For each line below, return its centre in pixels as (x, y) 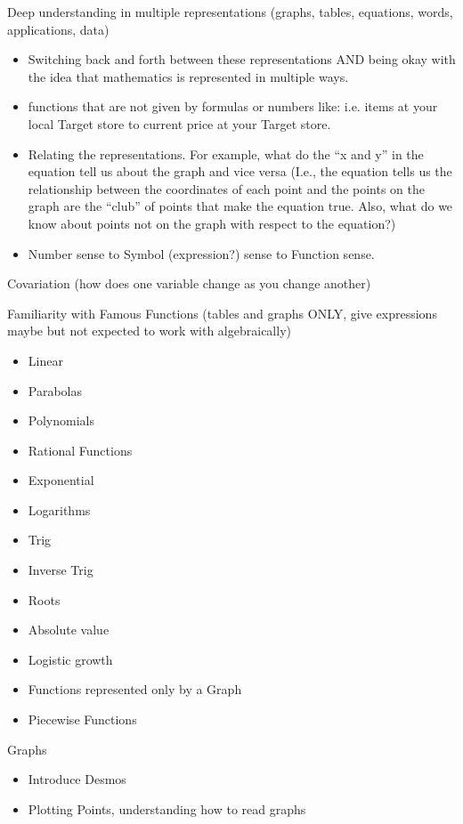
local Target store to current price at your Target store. (179, 123)
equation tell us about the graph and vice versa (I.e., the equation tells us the (240, 171)
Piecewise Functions (82, 719)
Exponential (61, 480)
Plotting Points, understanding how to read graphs (167, 808)
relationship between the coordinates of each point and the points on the (227, 188)
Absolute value (69, 630)
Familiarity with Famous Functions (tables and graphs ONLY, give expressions (222, 313)
